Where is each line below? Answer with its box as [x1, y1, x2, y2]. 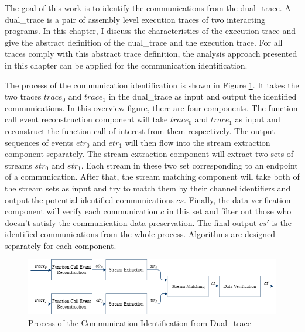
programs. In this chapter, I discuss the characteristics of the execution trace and [5, 25, 296, 37]
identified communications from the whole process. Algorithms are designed [5, 228, 276, 240]
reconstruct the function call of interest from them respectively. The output [5, 124, 276, 136]
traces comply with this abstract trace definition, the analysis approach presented [5, 47, 297, 60]
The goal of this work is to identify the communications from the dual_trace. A [5, 2, 291, 13]
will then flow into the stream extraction [125, 136, 270, 148]
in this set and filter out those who [166, 205, 292, 217]
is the [272, 216, 292, 228]
